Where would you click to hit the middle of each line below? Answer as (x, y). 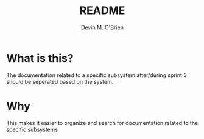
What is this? (40, 58)
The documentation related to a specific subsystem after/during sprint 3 (97, 75)
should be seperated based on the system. (60, 81)
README (102, 11)
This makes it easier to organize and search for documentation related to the (102, 123)
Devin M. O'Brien (102, 27)
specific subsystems (32, 129)
